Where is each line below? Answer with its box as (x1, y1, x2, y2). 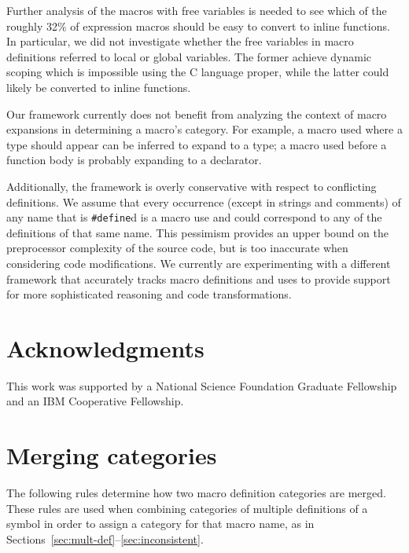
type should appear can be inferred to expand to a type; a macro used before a (6, 136, 387, 152)
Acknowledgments (6, 331, 204, 364)
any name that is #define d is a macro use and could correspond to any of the (6, 209, 382, 225)
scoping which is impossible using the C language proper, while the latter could (6, 64, 389, 80)
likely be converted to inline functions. (6, 79, 191, 95)
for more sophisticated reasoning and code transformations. (6, 286, 292, 302)
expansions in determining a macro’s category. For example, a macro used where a (6, 121, 403, 137)
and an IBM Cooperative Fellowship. (6, 393, 184, 409)
